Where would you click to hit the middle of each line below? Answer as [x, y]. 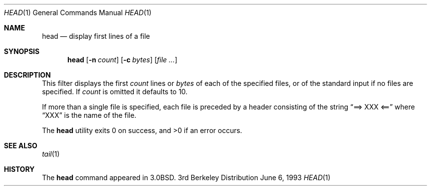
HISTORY [19, 169]
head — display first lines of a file [96, 36]
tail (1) [51, 154]
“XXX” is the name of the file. [89, 115]
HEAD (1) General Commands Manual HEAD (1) [78, 13]
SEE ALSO [21, 146]
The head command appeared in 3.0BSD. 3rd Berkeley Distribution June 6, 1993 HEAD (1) [186, 177]
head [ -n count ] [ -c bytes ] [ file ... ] [123, 60]
